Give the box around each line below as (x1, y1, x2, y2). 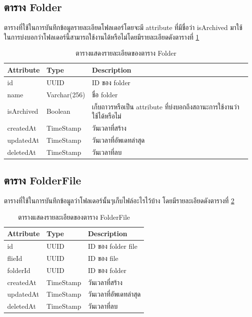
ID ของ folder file (88, 241, 138, 251)
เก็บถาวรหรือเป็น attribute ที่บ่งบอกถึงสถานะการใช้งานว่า (92, 101, 239, 111)
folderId (7, 265, 31, 275)
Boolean (46, 106, 71, 116)
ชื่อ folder (92, 89, 118, 99)
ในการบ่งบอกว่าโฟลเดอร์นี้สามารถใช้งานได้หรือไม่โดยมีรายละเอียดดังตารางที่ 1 (4, 31, 199, 42)
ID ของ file (88, 253, 119, 263)
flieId (7, 253, 22, 263)
